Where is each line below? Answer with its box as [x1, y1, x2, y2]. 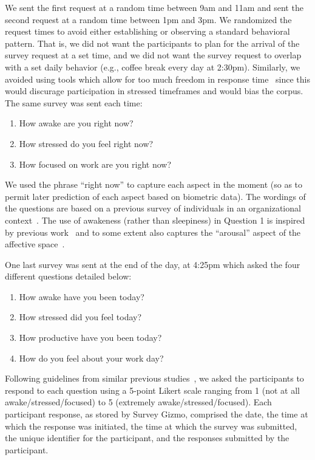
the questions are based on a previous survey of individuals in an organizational [5, 202, 301, 215]
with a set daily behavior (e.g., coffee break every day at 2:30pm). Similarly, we [5, 60, 300, 73]
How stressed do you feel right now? [19, 137, 154, 149]
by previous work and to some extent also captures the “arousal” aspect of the [5, 225, 301, 238]
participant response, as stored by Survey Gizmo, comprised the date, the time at [5, 408, 308, 421]
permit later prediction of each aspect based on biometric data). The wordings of [5, 190, 306, 202]
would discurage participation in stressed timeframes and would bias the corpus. [5, 84, 303, 97]
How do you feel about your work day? [19, 351, 164, 364]
